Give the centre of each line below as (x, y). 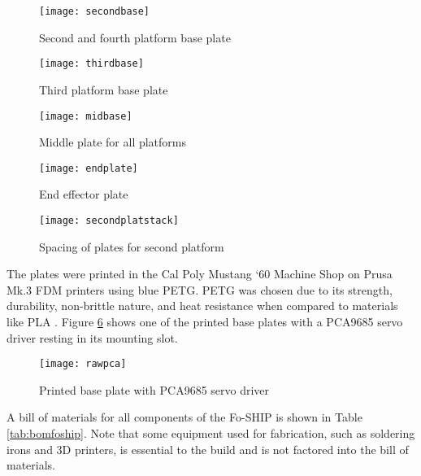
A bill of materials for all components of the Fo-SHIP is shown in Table (184, 417)
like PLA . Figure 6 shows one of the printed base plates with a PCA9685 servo (205, 322)
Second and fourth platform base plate (135, 37)
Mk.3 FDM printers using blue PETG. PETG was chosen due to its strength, (200, 289)
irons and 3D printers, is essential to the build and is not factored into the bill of (208, 449)
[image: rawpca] (83, 364)
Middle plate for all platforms (113, 142)
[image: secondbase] (95, 11)
